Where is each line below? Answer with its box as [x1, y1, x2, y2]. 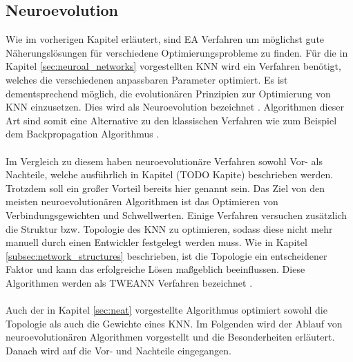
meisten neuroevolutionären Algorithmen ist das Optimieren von [6, 194, 278, 209]
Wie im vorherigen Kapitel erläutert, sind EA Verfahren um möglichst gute [6, 32, 325, 46]
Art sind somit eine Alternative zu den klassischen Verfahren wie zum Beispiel [6, 113, 337, 127]
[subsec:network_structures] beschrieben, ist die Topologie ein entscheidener [6, 248, 327, 263]
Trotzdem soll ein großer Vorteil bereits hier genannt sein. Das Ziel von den [6, 180, 325, 195]
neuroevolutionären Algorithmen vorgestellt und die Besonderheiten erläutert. [6, 330, 335, 344]
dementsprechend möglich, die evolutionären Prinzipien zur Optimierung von [6, 86, 331, 100]
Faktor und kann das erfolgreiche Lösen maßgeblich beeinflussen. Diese [6, 262, 305, 276]
